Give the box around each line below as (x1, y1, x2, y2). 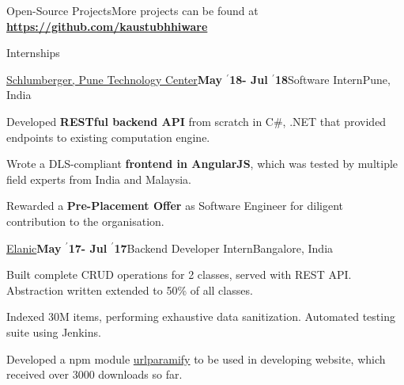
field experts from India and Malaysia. (6, 170, 191, 187)
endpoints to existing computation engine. (6, 128, 210, 145)
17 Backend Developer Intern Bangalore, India (114, 239, 334, 256)
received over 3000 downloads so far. (6, 366, 183, 383)
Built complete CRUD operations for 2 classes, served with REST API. (6, 266, 352, 283)
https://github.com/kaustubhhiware (6, 17, 208, 34)
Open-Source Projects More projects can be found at (6, 2, 259, 18)
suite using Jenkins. (6, 323, 101, 340)
